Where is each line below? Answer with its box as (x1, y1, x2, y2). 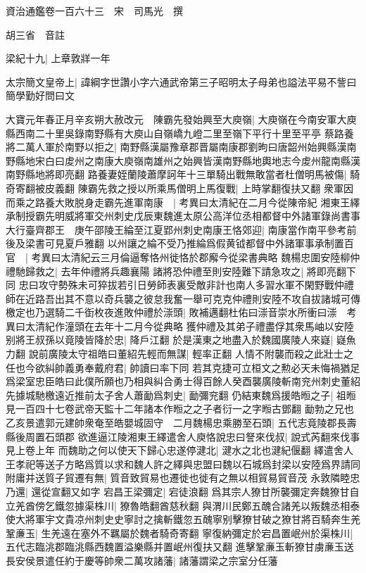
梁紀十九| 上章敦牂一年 (6, 51, 111, 65)
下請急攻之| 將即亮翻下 (251, 263, 356, 278)
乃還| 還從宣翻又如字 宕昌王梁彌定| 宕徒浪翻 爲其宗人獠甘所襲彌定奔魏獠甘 (6, 484, 350, 498)
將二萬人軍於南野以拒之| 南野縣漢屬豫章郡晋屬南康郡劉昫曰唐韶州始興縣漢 (6, 139, 347, 154)
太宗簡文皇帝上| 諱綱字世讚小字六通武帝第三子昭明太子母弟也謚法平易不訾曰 (6, 74, 357, 89)
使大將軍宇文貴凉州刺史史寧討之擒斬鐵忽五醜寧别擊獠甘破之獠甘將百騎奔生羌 (6, 512, 360, 527)
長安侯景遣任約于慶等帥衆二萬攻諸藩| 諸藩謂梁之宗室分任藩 (6, 553, 278, 567)
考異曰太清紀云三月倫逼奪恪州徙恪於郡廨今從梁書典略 (31, 249, 278, 264)
